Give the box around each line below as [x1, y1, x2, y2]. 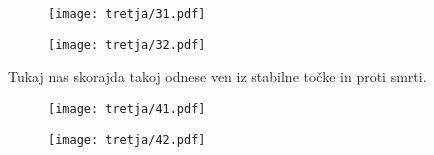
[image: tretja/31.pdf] [48, 7, 206, 21]
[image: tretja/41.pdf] [48, 101, 206, 116]
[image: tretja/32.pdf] [48, 37, 206, 52]
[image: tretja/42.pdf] [48, 132, 206, 147]
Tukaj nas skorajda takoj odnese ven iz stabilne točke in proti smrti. [8, 66, 427, 87]
